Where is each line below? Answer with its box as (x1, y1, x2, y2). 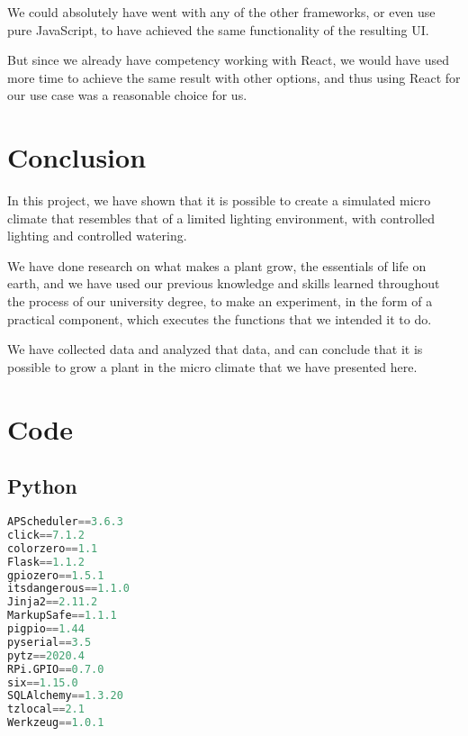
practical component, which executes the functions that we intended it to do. (7, 309, 432, 328)
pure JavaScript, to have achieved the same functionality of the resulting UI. (7, 20, 429, 39)
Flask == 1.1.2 (7, 555, 85, 568)
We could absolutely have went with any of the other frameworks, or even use (7, 3, 436, 21)
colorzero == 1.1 (7, 541, 98, 555)
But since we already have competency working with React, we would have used (7, 50, 449, 69)
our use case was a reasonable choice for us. (7, 86, 247, 104)
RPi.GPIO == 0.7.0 (7, 662, 104, 676)
